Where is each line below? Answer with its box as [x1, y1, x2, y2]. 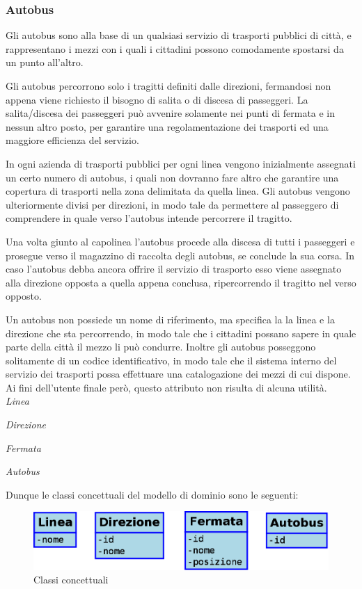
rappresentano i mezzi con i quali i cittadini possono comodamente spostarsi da [6, 41, 344, 56]
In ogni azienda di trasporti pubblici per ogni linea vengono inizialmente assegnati [6, 156, 356, 170]
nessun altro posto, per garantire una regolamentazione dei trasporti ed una [6, 119, 329, 134]
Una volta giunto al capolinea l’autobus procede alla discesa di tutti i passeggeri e [6, 234, 355, 248]
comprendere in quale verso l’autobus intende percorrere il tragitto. [6, 211, 292, 225]
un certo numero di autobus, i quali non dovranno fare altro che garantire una [6, 170, 339, 184]
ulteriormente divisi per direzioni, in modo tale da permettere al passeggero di [6, 197, 339, 211]
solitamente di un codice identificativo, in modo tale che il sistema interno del [6, 353, 337, 367]
